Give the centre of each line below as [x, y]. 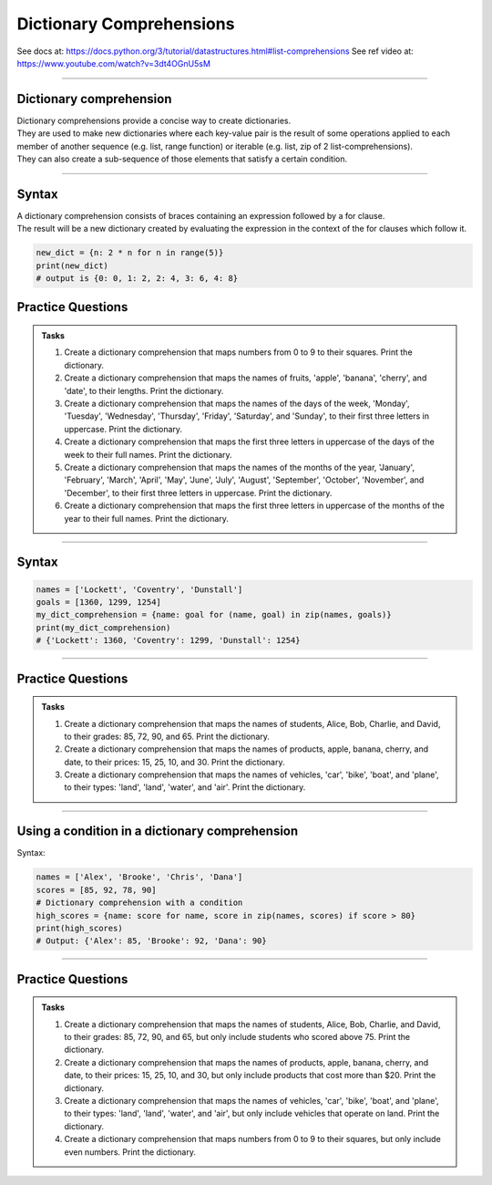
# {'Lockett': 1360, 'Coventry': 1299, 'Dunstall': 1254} [168, 640]
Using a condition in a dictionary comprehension [158, 832]
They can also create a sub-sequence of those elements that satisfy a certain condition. [182, 159]
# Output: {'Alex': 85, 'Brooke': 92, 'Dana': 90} [152, 941]
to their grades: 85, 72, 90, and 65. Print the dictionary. [167, 736]
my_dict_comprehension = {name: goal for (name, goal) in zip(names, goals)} [214, 615]
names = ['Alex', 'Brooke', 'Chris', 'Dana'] [139, 877]
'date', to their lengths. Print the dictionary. [144, 390]
